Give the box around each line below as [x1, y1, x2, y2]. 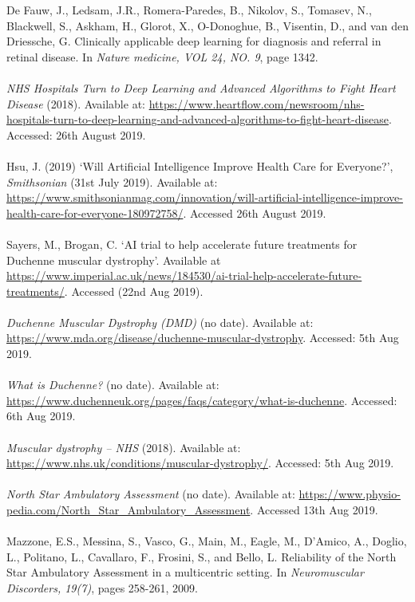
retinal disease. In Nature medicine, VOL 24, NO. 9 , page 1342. [6, 48, 318, 65]
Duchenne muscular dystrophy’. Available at [6, 251, 221, 268]
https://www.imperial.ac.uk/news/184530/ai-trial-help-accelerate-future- [6, 267, 362, 284]
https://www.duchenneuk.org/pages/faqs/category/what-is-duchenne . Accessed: [6, 391, 397, 408]
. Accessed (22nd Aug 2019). [64, 282, 204, 299]
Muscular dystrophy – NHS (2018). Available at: [6, 439, 241, 455]
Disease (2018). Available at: [6, 95, 145, 112]
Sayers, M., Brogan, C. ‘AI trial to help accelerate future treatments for [6, 235, 358, 252]
